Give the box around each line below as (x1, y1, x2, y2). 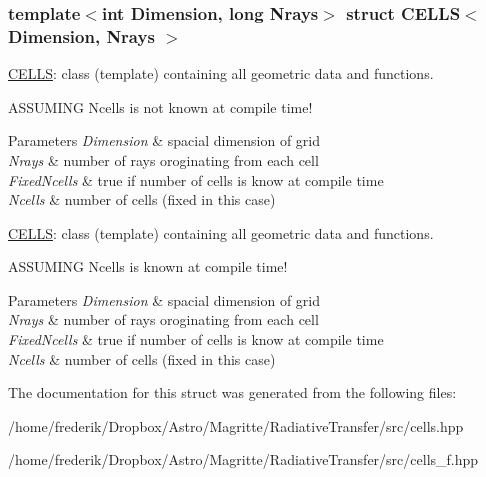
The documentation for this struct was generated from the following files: (8, 382, 457, 403)
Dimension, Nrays (8, 23, 155, 48)
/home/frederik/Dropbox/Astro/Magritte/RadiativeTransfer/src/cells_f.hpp (8, 449, 479, 470)
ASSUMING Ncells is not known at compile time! (8, 96, 313, 117)
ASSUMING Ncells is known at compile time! (8, 256, 288, 277)
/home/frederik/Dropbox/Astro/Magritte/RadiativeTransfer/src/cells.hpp (8, 415, 464, 436)
